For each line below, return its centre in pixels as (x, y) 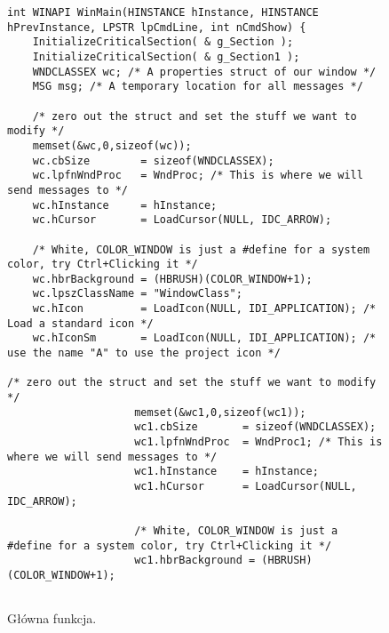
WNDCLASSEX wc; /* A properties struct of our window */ (204, 72)
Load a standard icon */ (80, 323)
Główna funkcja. (52, 618)
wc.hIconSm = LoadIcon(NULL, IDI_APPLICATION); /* (204, 338)
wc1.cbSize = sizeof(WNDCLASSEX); (255, 427)
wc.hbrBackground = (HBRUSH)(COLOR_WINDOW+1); (172, 279)
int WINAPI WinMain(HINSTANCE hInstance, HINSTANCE (163, 12)
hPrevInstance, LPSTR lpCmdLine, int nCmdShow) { (157, 27)
